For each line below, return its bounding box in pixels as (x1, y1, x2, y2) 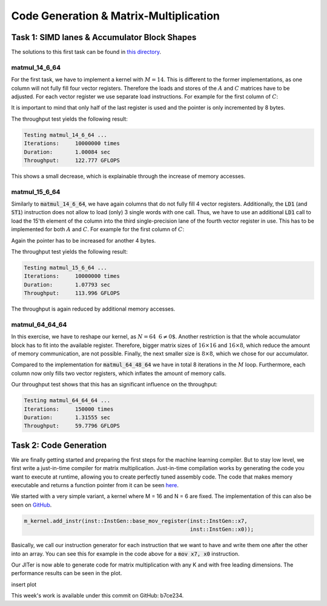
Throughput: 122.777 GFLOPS (24, 157, 121, 164)
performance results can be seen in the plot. (11, 570, 122, 577)
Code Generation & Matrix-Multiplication (11, 9, 220, 22)
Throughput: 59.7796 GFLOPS (24, 422, 121, 429)
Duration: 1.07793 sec (24, 281, 111, 288)
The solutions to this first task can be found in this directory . (11, 49, 162, 56)
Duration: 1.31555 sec (24, 414, 111, 421)
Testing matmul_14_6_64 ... (24, 131, 107, 138)
